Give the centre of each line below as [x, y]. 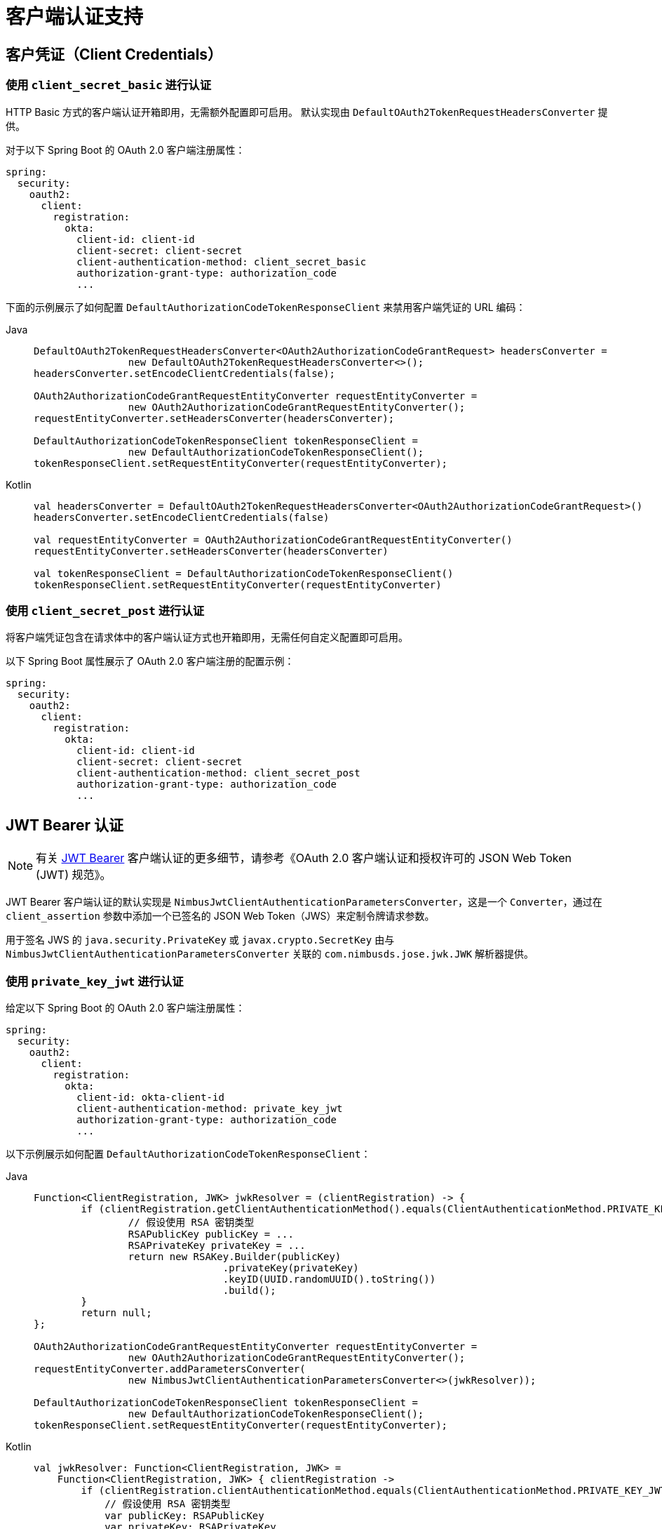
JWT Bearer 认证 [65, 825]
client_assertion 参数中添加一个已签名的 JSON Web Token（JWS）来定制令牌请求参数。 [220, 916]
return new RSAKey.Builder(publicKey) [235, 1256]
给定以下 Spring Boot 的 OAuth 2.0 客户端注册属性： [126, 1007]
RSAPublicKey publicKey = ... [211, 1234]
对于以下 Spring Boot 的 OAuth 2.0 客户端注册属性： [126, 150]
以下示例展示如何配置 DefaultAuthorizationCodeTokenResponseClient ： [188, 1153]
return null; [116, 1312]
